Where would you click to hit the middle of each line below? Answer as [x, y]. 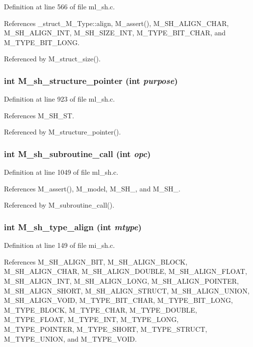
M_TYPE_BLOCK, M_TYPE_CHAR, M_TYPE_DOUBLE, [101, 309]
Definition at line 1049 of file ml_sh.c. [61, 172]
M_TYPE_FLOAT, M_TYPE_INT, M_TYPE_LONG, [91, 319]
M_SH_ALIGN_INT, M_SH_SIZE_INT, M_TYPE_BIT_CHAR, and [115, 33]
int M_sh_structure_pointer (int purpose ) [91, 80]
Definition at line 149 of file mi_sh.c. [60, 245]
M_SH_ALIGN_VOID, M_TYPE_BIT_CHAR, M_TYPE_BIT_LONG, [118, 300]
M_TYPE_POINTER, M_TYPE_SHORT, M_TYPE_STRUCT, [106, 329]
